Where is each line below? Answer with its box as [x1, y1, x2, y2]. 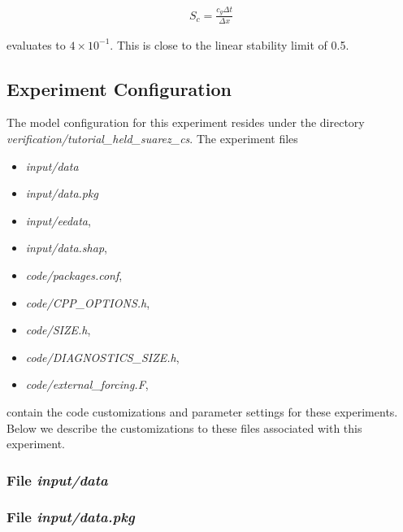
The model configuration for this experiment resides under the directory [6, 114, 365, 131]
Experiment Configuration [6, 76, 232, 101]
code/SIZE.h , [25, 321, 91, 338]
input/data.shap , [25, 239, 107, 256]
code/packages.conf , [25, 266, 123, 283]
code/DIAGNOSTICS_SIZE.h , [25, 348, 180, 365]
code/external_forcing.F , [25, 376, 149, 393]
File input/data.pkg [6, 507, 135, 527]
